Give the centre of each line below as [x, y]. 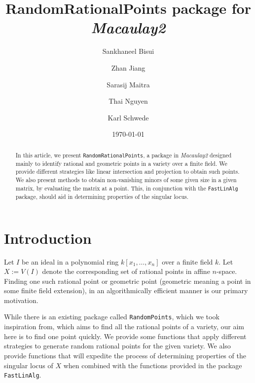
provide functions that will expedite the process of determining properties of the [125, 355]
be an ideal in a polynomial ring [70, 261]
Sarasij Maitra [128, 84]
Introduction [48, 238]
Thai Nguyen [128, 101]
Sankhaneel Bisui [128, 51]
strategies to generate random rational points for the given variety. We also [117, 346]
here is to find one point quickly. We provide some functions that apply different [125, 336]
